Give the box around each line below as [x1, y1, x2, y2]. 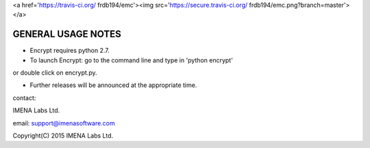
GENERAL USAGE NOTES [12, 28, 121, 40]
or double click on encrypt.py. [12, 69, 97, 77]
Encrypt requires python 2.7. [29, 47, 110, 55]
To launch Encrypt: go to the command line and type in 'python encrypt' [29, 56, 233, 64]
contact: [12, 93, 36, 102]
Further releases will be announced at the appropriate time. [29, 81, 197, 89]
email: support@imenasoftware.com [12, 119, 116, 127]
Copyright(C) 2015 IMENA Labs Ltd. [12, 132, 114, 140]
